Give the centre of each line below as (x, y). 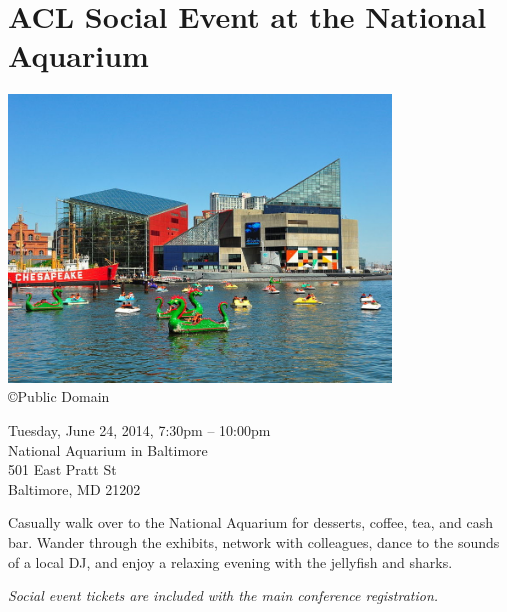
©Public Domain (59, 396)
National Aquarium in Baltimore (108, 449)
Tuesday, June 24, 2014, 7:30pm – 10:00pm (139, 430)
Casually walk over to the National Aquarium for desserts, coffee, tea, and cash (251, 522)
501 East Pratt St (62, 469)
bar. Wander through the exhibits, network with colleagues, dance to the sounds (254, 541)
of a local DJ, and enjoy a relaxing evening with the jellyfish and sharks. (230, 561)
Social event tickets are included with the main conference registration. (223, 595)
